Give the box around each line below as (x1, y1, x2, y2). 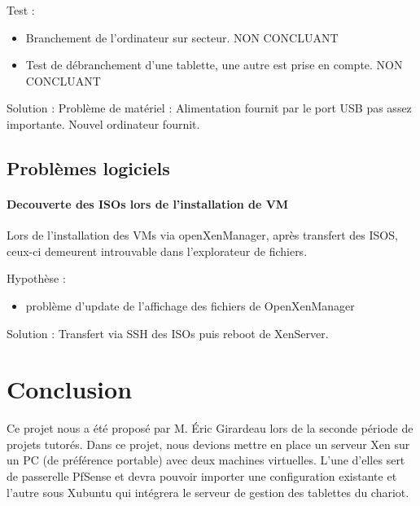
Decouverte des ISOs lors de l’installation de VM (7, 195, 289, 212)
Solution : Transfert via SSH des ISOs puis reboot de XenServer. (7, 324, 329, 341)
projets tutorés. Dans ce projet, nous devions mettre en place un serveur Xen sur (7, 435, 410, 452)
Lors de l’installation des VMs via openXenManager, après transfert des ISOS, (7, 227, 398, 244)
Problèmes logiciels (7, 155, 170, 180)
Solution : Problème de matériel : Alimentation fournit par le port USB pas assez (7, 99, 412, 117)
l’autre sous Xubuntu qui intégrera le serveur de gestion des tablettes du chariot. (7, 483, 409, 500)
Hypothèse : (7, 270, 66, 287)
